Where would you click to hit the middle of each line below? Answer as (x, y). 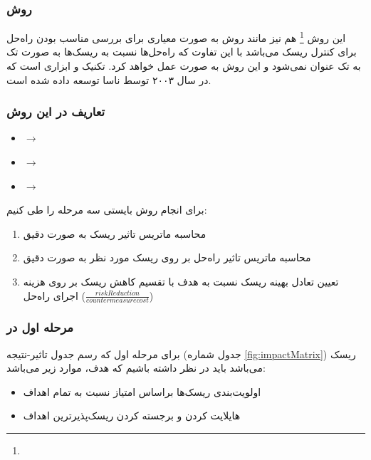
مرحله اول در (40, 327)
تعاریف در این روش (56, 111)
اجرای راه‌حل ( (54, 295)
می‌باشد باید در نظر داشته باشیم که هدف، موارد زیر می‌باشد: (136, 368)
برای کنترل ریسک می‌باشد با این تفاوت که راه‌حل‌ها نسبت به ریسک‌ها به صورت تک (182, 52)
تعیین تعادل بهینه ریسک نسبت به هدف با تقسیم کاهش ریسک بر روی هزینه (181, 282)
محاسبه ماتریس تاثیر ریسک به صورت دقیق (115, 233)
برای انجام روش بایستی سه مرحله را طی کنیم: (107, 210)
